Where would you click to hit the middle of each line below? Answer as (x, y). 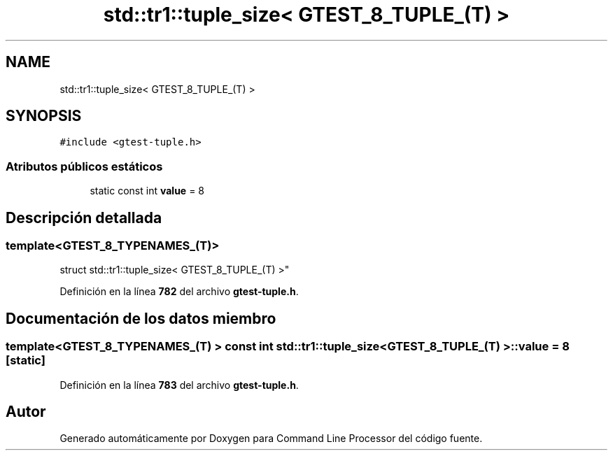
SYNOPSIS (44, 116)
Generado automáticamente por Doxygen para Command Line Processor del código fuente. (271, 439)
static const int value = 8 (147, 191)
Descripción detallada (84, 218)
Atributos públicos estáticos (84, 166)
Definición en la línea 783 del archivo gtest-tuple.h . (179, 385)
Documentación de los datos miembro (141, 318)
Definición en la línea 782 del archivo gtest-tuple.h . (179, 292)
